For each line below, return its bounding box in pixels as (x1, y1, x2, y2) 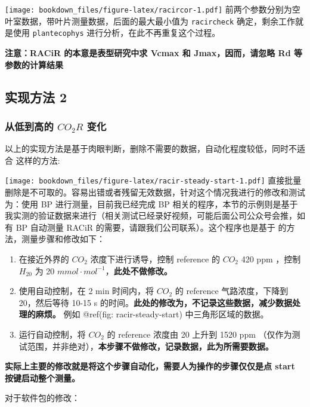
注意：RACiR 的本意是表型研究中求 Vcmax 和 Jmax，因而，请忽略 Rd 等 (5, 46, 302, 59)
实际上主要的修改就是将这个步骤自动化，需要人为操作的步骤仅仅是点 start (5, 360, 295, 372)
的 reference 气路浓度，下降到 (175, 284, 289, 297)
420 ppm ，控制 (241, 252, 301, 265)
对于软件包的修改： (5, 391, 80, 404)
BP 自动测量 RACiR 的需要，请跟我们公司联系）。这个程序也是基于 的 (15, 221, 287, 233)
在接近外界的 (18, 252, 69, 265)
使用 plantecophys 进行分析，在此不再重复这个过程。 (13, 26, 221, 39)
